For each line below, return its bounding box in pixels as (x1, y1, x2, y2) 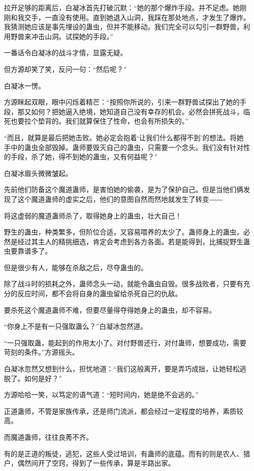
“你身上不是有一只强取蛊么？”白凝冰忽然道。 (4, 321, 148, 331)
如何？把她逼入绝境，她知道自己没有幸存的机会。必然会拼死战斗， (31, 106, 243, 116)
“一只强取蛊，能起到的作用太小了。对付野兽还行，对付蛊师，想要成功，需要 (4, 337, 247, 347)
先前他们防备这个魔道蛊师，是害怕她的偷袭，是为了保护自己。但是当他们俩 (4, 184, 243, 194)
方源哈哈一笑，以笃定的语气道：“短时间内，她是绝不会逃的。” (4, 389, 199, 400)
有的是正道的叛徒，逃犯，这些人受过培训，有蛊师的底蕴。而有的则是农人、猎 (4, 448, 250, 458)
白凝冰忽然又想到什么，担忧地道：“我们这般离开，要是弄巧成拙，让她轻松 (4, 364, 240, 374)
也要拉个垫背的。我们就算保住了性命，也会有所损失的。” (10, 116, 189, 126)
